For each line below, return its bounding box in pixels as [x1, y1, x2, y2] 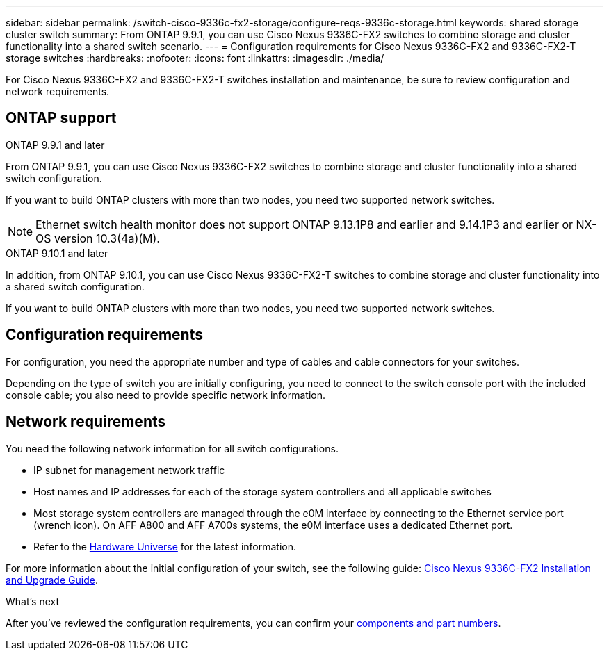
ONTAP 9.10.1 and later [6, 247, 108, 259]
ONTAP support [6, 109, 117, 127]
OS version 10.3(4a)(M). [35, 231, 160, 245]
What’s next [6, 595, 60, 607]
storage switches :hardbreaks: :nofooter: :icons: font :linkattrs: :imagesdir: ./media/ [6, 52, 384, 64]
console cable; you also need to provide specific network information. [6, 388, 326, 401]
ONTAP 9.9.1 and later [6, 138, 105, 151]
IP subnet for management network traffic [33, 464, 225, 476]
